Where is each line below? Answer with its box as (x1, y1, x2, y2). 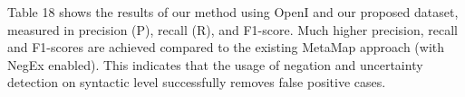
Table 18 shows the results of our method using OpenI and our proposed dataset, (7, 3, 459, 21)
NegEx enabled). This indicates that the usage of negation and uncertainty (7, 55, 423, 74)
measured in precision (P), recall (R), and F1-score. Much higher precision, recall (7, 20, 458, 39)
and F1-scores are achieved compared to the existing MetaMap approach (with (7, 38, 445, 57)
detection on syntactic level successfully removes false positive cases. (7, 73, 386, 92)
